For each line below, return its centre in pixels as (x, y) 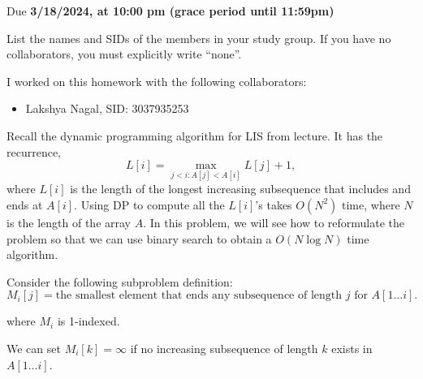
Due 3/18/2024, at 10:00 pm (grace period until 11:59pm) (170, 11)
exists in (352, 348)
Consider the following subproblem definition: (120, 281)
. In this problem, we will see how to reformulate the (274, 222)
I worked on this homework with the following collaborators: (157, 81)
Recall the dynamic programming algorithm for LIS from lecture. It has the (195, 135)
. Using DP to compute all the (149, 204)
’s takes (274, 204)
